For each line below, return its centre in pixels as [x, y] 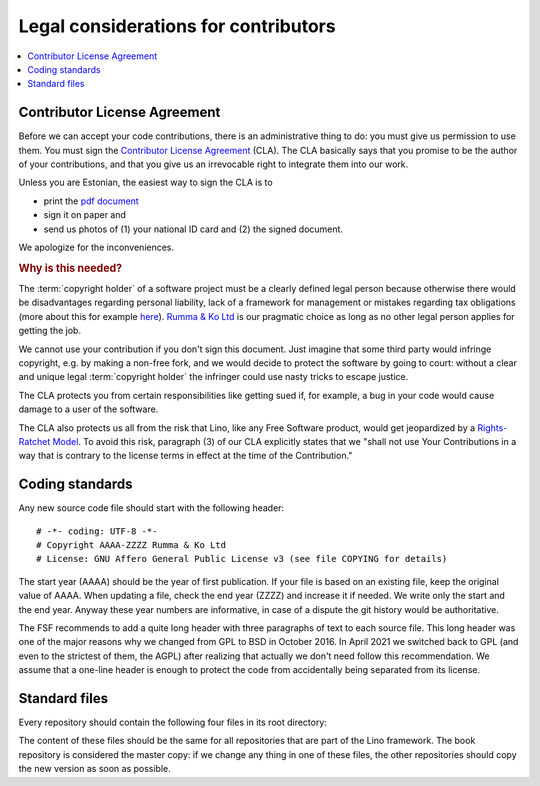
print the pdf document [91, 201]
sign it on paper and [85, 215]
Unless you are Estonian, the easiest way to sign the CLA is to [146, 182]
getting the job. [50, 331]
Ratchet [34, 441]
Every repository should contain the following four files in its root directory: [172, 722]
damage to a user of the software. [88, 409]
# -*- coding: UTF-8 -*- [97, 531]
